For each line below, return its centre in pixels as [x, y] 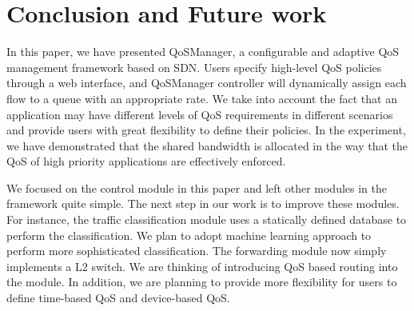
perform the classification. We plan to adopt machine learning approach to [189, 235]
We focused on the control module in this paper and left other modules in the [197, 187]
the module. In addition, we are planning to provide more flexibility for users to [202, 282]
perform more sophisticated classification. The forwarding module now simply [197, 251]
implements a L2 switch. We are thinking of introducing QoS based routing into [202, 266]
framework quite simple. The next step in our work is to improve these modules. [203, 203]
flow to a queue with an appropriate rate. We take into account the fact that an [202, 98]
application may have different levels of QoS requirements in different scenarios [200, 114]
